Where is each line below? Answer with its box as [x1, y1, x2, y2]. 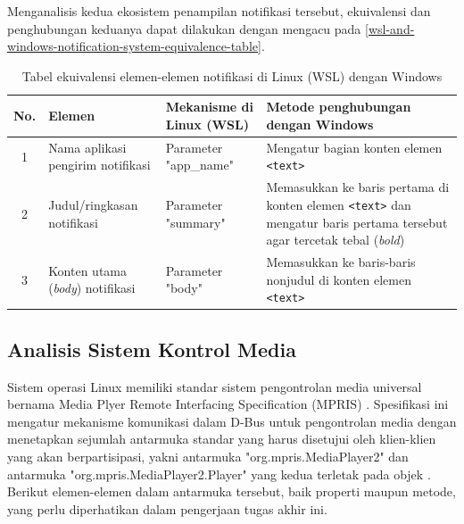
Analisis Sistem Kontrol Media [7, 335, 296, 362]
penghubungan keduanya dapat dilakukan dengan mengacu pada [7, 19, 361, 37]
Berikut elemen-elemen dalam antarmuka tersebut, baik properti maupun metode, [7, 482, 456, 501]
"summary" [165, 212, 226, 231]
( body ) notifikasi [48, 279, 136, 297]
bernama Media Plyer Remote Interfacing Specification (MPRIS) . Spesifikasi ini [7, 395, 449, 413]
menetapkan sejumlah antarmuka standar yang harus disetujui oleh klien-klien [7, 429, 436, 448]
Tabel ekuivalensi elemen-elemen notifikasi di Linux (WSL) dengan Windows [21, 66, 443, 85]
